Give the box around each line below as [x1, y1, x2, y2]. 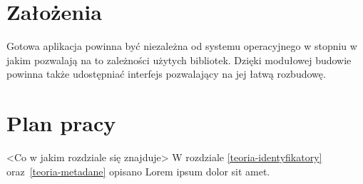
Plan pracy [6, 108, 116, 138]
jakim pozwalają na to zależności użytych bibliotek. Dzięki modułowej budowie [6, 52, 352, 67]
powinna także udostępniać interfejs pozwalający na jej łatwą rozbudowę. [6, 66, 326, 81]
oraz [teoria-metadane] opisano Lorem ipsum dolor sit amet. [6, 163, 270, 178]
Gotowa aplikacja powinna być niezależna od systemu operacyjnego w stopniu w [6, 39, 357, 53]
